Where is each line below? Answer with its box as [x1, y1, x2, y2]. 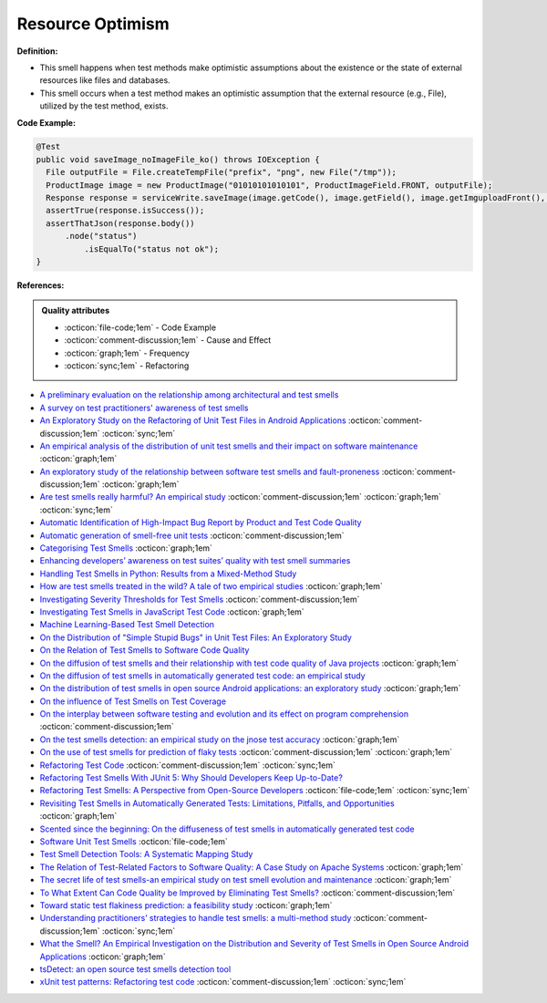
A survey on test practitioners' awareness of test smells [39, 402, 249, 413]
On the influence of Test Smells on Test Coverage [39, 696, 227, 707]
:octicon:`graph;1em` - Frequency [64, 347, 191, 358]
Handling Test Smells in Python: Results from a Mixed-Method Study [39, 568, 297, 579]
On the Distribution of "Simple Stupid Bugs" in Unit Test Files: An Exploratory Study [39, 632, 353, 643]
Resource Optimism [16, 14, 170, 34]
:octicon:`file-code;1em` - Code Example [64, 322, 217, 333]
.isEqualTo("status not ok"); [83, 243, 219, 254]
